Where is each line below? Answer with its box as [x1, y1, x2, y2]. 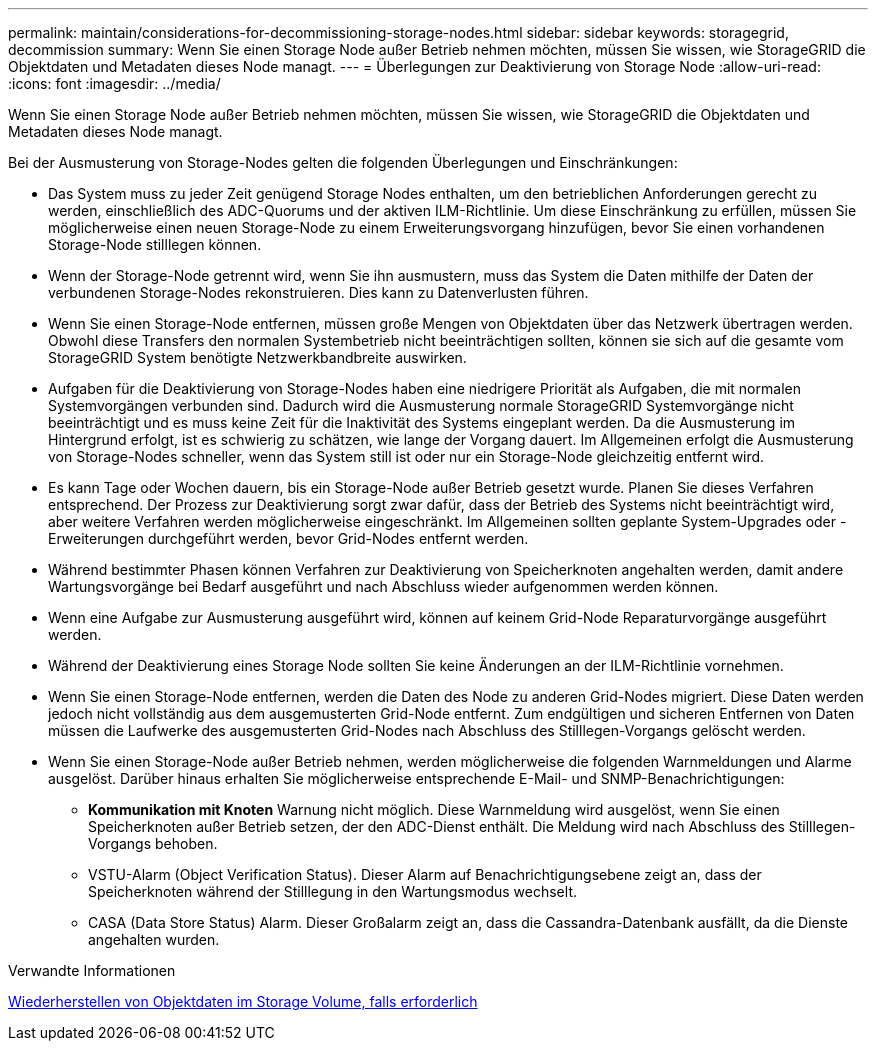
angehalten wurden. [88, 931, 220, 948]
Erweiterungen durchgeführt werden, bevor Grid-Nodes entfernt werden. [48, 530, 529, 547]
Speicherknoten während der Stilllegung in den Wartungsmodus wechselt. [88, 883, 577, 900]
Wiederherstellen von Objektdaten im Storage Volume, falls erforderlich [8, 993, 478, 1010]
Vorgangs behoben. [88, 835, 218, 852]
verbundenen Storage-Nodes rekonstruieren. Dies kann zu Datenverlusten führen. [48, 284, 589, 301]
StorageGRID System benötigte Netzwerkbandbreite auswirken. [48, 349, 467, 366]
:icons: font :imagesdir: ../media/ [8, 75, 221, 92]
